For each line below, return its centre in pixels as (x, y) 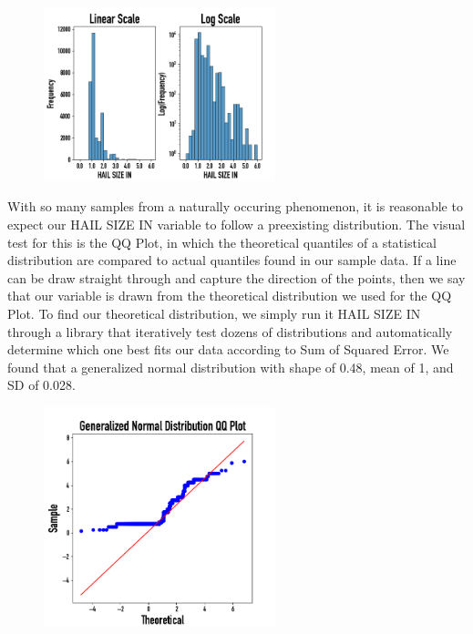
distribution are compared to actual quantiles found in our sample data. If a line (232, 260)
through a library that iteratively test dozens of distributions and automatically (230, 331)
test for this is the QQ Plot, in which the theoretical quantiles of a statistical (222, 242)
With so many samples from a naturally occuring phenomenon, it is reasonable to (235, 206)
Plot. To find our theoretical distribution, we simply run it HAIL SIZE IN (214, 313)
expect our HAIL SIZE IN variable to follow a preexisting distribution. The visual (236, 224)
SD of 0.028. (41, 385)
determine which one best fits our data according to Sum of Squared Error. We (228, 349)
